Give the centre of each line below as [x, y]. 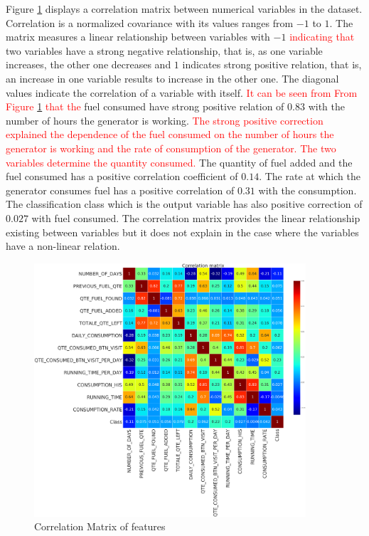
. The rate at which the [310, 176]
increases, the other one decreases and [89, 64]
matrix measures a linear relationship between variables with [138, 37]
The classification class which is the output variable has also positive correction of [184, 204]
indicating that [322, 37]
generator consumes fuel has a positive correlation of [120, 190]
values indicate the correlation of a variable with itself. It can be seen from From [182, 92]
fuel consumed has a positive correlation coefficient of [122, 176]
